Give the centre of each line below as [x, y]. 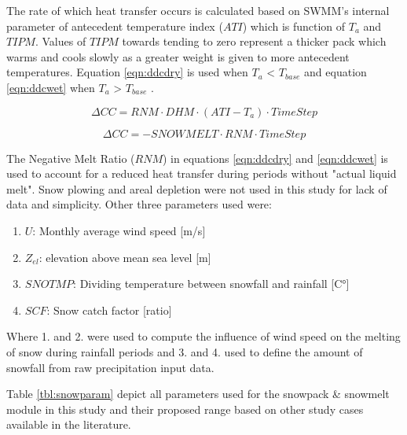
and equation [335, 72]
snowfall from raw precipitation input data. [110, 367]
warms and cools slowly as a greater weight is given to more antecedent [178, 56]
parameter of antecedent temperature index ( [115, 26]
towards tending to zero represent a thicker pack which [254, 41]
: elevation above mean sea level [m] [125, 257]
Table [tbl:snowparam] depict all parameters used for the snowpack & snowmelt [198, 394]
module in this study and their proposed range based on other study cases [185, 409]
